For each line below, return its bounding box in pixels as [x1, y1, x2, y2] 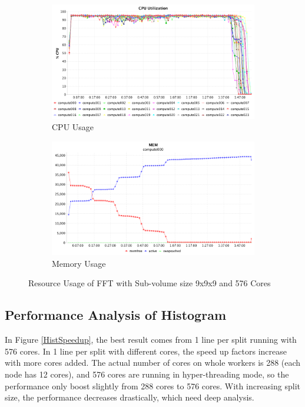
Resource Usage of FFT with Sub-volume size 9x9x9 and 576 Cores [28, 277, 271, 289]
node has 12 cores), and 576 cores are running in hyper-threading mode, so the [5, 368, 289, 380]
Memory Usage [52, 257, 106, 269]
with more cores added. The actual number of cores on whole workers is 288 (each [5, 356, 301, 369]
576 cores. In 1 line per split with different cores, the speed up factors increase [5, 345, 287, 357]
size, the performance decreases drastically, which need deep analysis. [5, 391, 254, 403]
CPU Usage [52, 121, 94, 133]
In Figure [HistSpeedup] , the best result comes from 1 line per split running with [5, 333, 297, 346]
